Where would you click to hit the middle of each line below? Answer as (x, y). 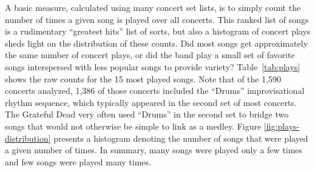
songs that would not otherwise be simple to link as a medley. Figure (133, 126)
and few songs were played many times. (78, 161)
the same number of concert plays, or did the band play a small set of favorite (150, 55)
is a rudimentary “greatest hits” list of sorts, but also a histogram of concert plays (158, 31)
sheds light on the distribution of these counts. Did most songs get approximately (157, 43)
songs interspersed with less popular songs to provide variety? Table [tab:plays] (153, 66)
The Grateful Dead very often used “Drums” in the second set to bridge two (147, 114)
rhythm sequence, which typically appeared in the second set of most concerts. (151, 102)
